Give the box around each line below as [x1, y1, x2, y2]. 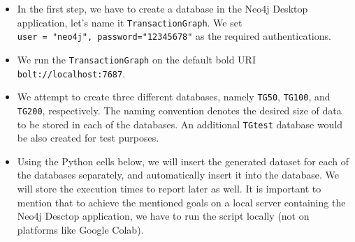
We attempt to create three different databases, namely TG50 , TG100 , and [17, 89, 331, 104]
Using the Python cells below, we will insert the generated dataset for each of [17, 153, 349, 168]
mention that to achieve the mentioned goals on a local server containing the [17, 195, 346, 209]
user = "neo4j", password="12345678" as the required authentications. [17, 29, 331, 43]
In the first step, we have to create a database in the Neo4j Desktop [17, 1, 308, 15]
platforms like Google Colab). [17, 222, 144, 236]
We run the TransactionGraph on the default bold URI [17, 52, 256, 66]
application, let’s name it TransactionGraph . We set [17, 15, 242, 29]
